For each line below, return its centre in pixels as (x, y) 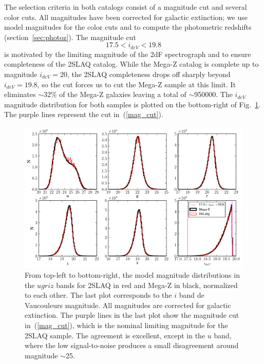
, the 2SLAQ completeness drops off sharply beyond (149, 74)
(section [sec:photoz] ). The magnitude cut (70, 37)
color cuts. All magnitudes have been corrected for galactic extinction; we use (126, 17)
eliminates (20, 94)
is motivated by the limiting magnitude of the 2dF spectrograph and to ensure (128, 54)
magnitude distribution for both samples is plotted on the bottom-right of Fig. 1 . (133, 104)
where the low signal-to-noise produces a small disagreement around (132, 345)
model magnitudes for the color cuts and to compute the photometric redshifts (128, 27)
